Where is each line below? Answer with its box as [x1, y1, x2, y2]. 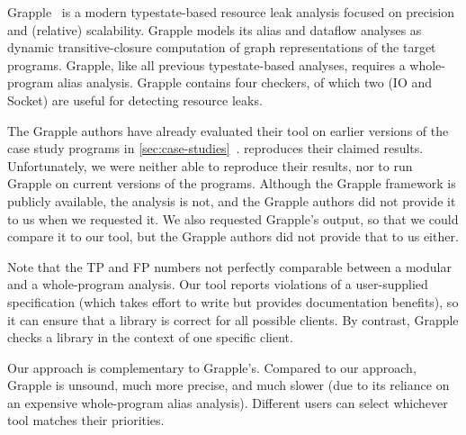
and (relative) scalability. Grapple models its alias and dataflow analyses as [7, 20, 422, 39]
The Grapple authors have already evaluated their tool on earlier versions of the [7, 121, 449, 140]
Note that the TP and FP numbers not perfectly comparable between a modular [7, 257, 452, 276]
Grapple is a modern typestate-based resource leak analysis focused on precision [7, 3, 455, 21]
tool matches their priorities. [7, 411, 165, 430]
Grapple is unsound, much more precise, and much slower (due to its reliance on [7, 376, 450, 394]
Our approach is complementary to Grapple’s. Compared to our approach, [7, 358, 417, 376]
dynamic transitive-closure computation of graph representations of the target [7, 38, 436, 57]
